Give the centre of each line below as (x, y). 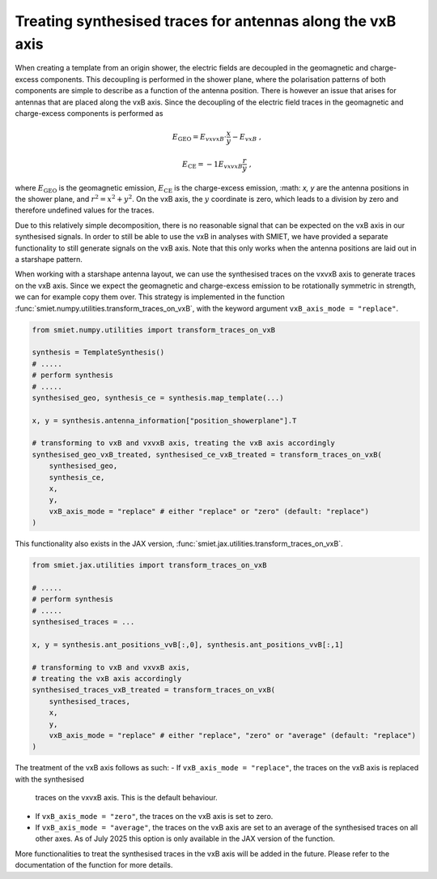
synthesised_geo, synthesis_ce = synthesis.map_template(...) (158, 398)
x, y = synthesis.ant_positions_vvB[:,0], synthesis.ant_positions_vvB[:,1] (188, 644)
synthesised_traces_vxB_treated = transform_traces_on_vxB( (154, 690)
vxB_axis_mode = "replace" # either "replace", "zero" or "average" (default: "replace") (233, 735)
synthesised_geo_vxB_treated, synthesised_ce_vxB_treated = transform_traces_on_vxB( (207, 455)
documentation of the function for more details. (94, 865)
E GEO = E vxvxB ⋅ (199, 138)
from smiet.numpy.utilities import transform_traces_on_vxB (154, 330)
